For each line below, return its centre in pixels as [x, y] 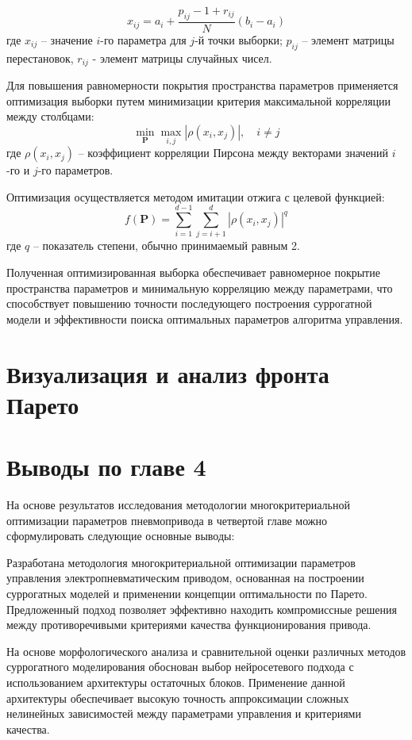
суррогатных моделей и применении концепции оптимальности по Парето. [187, 594]
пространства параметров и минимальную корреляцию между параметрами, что [200, 288]
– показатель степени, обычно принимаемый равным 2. [166, 245]
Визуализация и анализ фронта [168, 373]
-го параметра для [143, 39]
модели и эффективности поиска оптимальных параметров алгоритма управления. [205, 318]
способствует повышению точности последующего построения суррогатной [189, 303]
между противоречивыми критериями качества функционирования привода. [189, 625]
